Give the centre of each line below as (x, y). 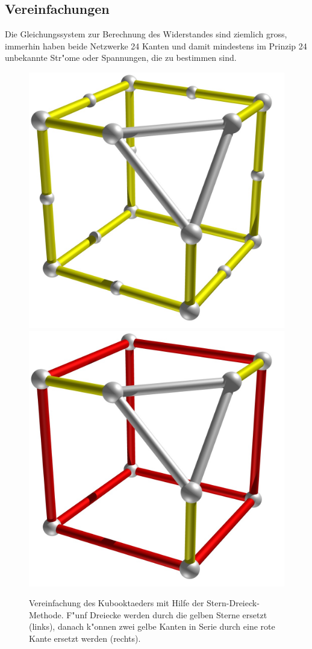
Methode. (46, 614)
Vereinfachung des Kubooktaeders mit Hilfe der (117, 603)
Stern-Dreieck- (233, 603)
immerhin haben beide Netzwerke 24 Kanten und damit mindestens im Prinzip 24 (156, 45)
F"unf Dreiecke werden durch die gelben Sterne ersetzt (167, 614)
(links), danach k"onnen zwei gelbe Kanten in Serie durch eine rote (152, 626)
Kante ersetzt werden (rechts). (85, 638)
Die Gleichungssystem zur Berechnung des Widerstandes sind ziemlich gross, (146, 34)
